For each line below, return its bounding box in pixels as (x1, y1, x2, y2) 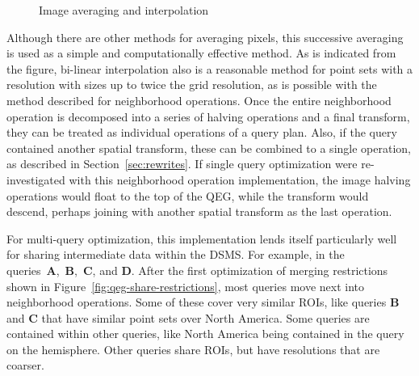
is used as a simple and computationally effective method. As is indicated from (6, 44, 396, 61)
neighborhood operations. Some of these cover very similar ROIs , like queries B (6, 294, 400, 311)
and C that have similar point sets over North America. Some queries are (6, 309, 370, 326)
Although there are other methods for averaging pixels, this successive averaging (6, 28, 404, 45)
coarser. (6, 357, 44, 374)
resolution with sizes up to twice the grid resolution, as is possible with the (6, 76, 377, 93)
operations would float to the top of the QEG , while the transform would (6, 187, 369, 204)
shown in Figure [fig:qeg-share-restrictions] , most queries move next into (6, 277, 365, 294)
